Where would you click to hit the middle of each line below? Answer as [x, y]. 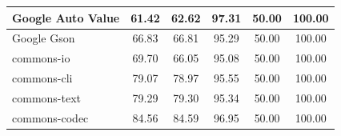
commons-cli [42, 78]
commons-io [41, 58]
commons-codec [50, 117]
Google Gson [44, 38]
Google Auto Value [66, 17]
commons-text [47, 97]
